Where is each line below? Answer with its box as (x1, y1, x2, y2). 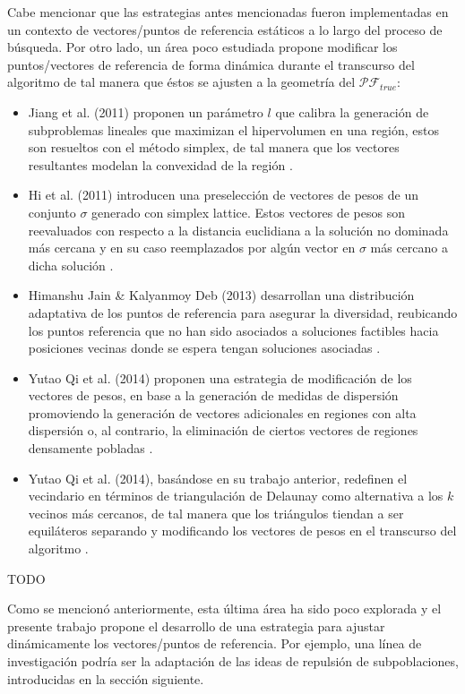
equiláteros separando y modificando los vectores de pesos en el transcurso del (28, 521, 457, 540)
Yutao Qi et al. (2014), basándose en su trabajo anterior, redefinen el (28, 468, 408, 487)
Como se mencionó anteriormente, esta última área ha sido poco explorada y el (7, 599, 442, 618)
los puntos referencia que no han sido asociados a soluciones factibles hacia (28, 321, 439, 339)
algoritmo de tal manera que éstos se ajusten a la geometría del (7, 73, 356, 91)
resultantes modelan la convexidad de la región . (28, 155, 293, 174)
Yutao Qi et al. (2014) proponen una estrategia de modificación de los (28, 368, 412, 387)
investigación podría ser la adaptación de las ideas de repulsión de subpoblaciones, (7, 652, 459, 670)
